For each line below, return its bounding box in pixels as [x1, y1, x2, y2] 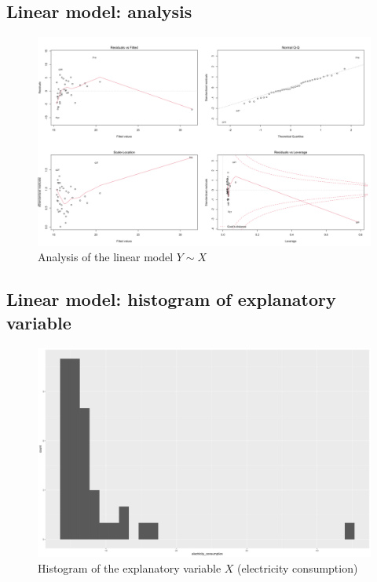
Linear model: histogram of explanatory [6, 287, 336, 311]
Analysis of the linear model [38, 249, 174, 265]
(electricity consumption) [237, 559, 358, 576]
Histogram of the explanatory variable [38, 559, 221, 576]
